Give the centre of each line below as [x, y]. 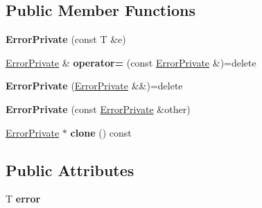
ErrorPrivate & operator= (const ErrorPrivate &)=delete [131, 62]
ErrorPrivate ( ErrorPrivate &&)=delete [94, 86]
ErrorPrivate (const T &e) [66, 39]
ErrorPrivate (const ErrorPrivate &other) [98, 109]
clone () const [101, 132]
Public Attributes [70, 170]
